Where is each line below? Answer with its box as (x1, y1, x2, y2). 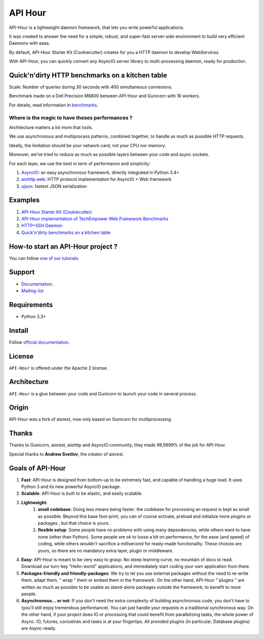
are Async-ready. (21, 625, 56, 631)
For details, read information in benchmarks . (9, 102, 99, 108)
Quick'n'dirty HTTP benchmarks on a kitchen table (9, 71, 167, 79)
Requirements (9, 301, 53, 309)
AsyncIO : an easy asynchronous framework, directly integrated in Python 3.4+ (21, 169, 179, 175)
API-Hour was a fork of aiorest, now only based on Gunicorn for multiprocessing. (9, 416, 173, 422)
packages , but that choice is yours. (38, 520, 110, 526)
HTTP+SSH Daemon (21, 223, 63, 229)
